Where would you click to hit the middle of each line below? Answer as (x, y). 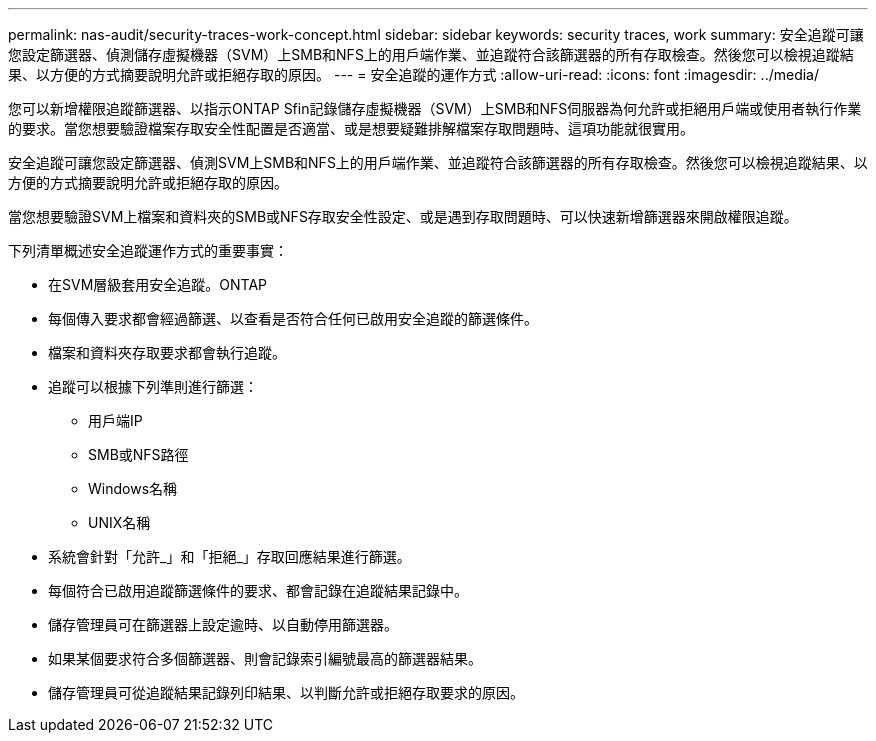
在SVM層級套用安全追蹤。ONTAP (157, 284)
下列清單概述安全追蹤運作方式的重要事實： (148, 250)
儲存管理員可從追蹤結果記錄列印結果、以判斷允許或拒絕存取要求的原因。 (286, 692)
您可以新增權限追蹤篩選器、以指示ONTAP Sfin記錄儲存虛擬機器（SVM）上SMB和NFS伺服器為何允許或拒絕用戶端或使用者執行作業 (435, 108)
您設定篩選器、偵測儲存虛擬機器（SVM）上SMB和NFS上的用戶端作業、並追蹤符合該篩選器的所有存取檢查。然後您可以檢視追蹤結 (431, 54)
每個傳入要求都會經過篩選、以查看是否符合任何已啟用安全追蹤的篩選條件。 (293, 318)
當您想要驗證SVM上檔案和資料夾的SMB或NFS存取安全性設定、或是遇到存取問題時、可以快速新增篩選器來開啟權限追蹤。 (403, 216)
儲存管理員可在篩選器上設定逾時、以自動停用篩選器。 (223, 624)
